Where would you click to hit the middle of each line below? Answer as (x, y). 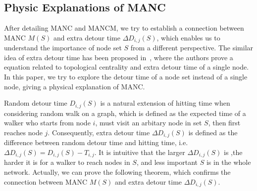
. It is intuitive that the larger (140, 152)
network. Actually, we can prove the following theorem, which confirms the (117, 172)
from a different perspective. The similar (192, 48)
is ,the (233, 152)
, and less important (167, 162)
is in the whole (229, 162)
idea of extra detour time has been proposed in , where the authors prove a (119, 57)
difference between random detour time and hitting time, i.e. (96, 142)
